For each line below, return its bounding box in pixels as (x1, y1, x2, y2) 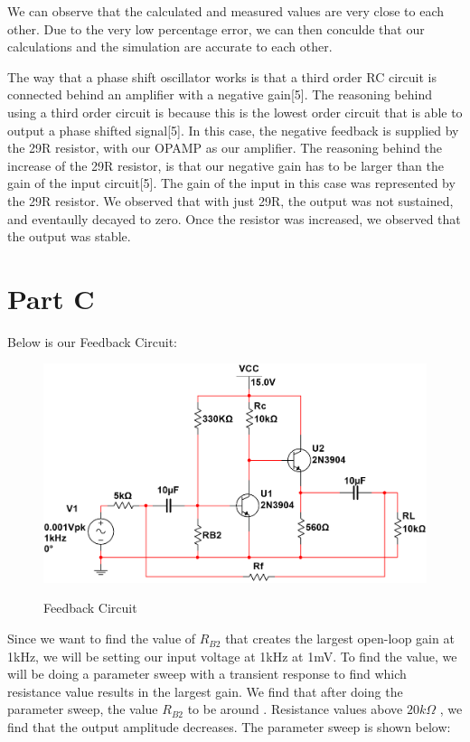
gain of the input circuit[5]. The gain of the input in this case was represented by (7, 174, 456, 193)
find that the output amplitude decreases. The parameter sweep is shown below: (7, 718, 451, 737)
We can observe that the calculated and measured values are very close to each (7, 2, 444, 20)
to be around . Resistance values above (187, 700, 403, 719)
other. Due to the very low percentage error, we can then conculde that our (7, 19, 425, 38)
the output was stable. (7, 227, 131, 246)
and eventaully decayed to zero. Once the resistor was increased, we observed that (7, 209, 461, 228)
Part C (7, 279, 95, 316)
